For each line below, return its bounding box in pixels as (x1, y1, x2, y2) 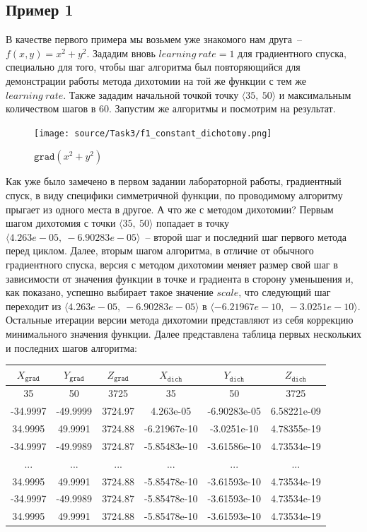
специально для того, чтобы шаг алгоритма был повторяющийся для (6, 59, 301, 74)
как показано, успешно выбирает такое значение (6, 285, 214, 300)
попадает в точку (156, 215, 230, 230)
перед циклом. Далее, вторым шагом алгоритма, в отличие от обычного (6, 243, 314, 258)
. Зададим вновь (86, 45, 156, 60)
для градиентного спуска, (238, 45, 346, 60)
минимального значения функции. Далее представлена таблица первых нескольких (6, 326, 362, 341)
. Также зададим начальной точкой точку (63, 87, 239, 102)
